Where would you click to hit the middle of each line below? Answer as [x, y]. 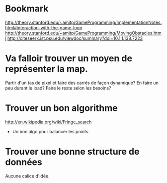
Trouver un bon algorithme [61, 108]
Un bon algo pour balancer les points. [51, 131]
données [24, 162]
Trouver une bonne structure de [72, 152]
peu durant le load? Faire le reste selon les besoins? [58, 88]
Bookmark [27, 9]
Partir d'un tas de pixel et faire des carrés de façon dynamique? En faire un [82, 83]
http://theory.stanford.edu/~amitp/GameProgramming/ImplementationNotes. [83, 22]
